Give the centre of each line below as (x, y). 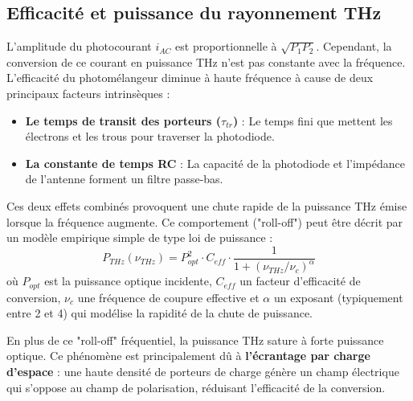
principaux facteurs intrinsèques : (88, 93)
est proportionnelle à (226, 46)
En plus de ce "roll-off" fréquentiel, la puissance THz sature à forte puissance (195, 340)
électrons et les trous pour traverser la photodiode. (150, 136)
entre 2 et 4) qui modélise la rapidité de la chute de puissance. (159, 313)
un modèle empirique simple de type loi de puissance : (140, 237)
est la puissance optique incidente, (128, 281)
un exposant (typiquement (338, 297)
